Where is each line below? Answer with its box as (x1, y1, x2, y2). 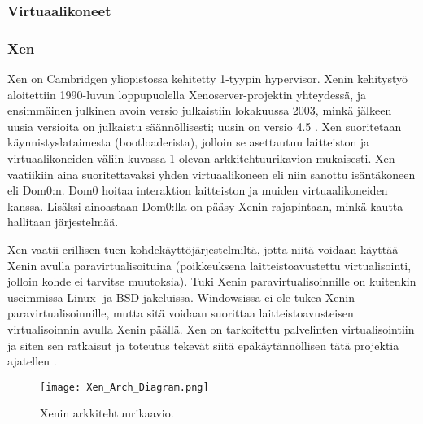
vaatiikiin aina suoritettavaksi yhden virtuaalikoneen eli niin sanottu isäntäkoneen (7, 165, 416, 182)
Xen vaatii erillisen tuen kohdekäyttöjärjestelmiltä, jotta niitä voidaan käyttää (7, 241, 399, 257)
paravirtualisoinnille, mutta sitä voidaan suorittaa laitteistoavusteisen (7, 304, 354, 321)
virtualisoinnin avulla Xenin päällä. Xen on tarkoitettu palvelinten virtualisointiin (7, 320, 415, 337)
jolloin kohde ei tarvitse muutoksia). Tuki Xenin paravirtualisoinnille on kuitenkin (7, 273, 416, 290)
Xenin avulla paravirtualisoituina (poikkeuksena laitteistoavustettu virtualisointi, (7, 256, 412, 273)
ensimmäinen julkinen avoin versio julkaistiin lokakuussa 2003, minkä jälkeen (7, 102, 392, 119)
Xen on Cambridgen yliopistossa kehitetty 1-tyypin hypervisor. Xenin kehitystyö (7, 70, 408, 87)
